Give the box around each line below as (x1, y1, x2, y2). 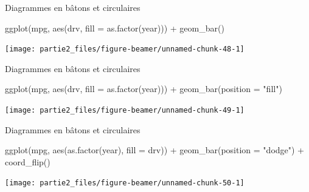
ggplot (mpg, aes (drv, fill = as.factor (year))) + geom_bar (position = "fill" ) (5, 82, 282, 95)
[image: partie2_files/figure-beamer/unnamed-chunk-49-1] (5, 106, 245, 115)
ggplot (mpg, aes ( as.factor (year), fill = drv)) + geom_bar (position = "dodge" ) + (5, 144, 305, 156)
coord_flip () (5, 155, 50, 168)
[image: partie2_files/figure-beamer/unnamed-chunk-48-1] (5, 45, 245, 54)
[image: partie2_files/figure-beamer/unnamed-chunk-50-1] (5, 179, 245, 188)
